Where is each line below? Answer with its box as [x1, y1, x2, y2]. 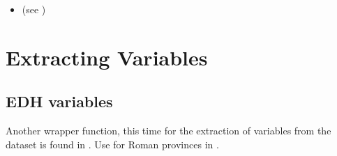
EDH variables [6, 91, 113, 112]
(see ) [22, 2, 46, 16]
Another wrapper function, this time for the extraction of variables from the [6, 123, 331, 138]
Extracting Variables [6, 42, 208, 71]
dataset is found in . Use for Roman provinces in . [6, 136, 219, 151]
